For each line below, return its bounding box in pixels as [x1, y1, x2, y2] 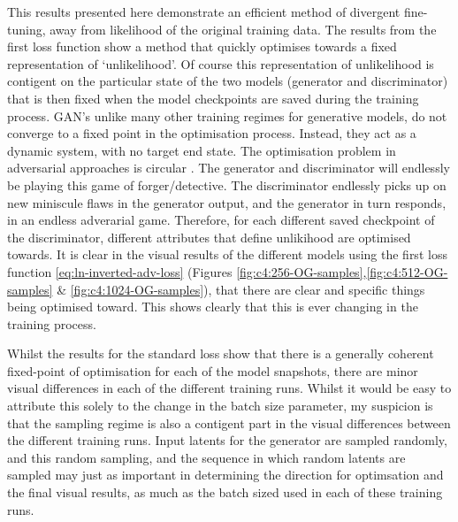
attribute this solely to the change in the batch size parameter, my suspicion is [7, 396, 433, 415]
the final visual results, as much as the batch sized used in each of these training [7, 483, 443, 502]
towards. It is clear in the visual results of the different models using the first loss [7, 245, 447, 264]
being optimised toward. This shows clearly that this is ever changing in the [7, 297, 418, 316]
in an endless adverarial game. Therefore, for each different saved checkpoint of [7, 211, 435, 229]
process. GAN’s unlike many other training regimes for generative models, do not [7, 106, 447, 125]
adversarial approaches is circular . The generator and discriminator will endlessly [7, 158, 450, 177]
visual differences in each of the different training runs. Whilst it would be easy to [7, 379, 452, 397]
